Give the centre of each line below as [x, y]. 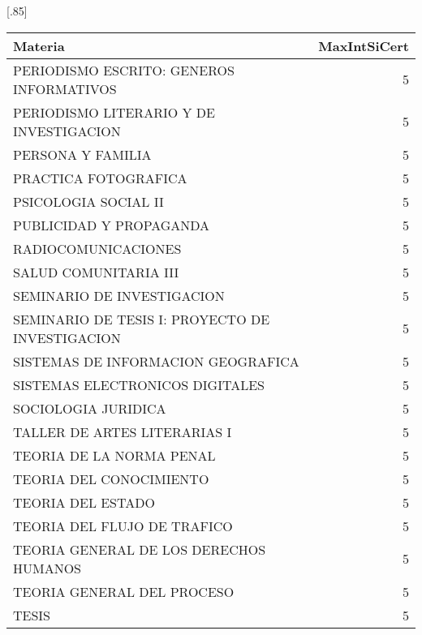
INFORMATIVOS [65, 88]
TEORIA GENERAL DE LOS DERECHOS [140, 549]
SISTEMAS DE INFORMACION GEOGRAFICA [156, 361]
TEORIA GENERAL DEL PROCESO [124, 591]
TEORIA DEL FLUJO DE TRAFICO [123, 526]
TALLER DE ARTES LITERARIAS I [123, 431]
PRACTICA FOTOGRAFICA [100, 178]
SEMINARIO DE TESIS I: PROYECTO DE [142, 319]
